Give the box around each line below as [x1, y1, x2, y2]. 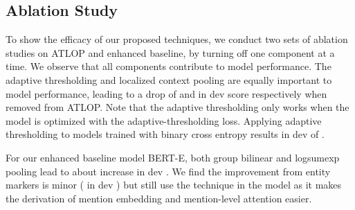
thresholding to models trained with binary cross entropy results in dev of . [6, 127, 325, 141]
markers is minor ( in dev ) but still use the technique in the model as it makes [6, 177, 342, 192]
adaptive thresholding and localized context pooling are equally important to [6, 72, 332, 87]
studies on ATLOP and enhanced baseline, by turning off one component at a [6, 45, 335, 60]
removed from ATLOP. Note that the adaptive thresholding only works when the [6, 100, 349, 114]
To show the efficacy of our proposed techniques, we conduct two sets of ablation [6, 32, 348, 46]
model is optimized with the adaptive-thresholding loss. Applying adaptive [6, 113, 322, 128]
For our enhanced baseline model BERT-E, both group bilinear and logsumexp [6, 150, 340, 164]
